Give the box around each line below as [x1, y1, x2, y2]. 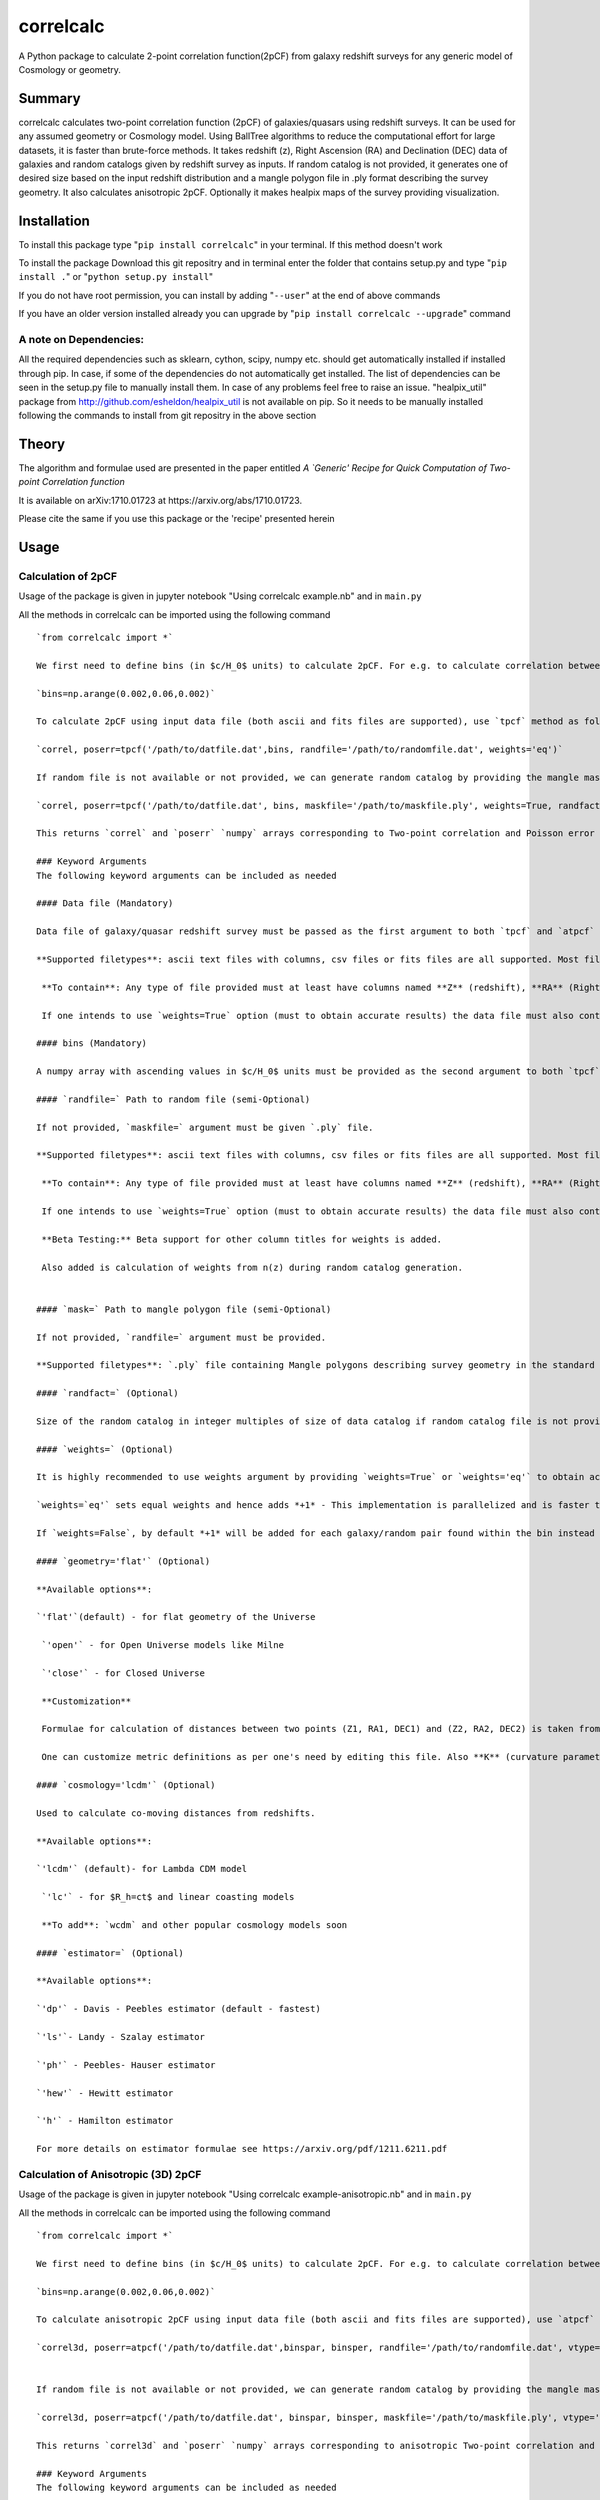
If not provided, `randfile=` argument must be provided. [36, 1331, 327, 1343]
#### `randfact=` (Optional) [36, 1388, 179, 1399]
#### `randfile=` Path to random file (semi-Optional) [36, 1093, 311, 1105]
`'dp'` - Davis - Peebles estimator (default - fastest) [36, 2003, 322, 2015]
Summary [18, 90, 81, 107]
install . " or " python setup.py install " [18, 271, 214, 283]
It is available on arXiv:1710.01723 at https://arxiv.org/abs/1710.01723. [18, 494, 303, 506]
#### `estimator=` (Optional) [36, 1947, 185, 1959]
